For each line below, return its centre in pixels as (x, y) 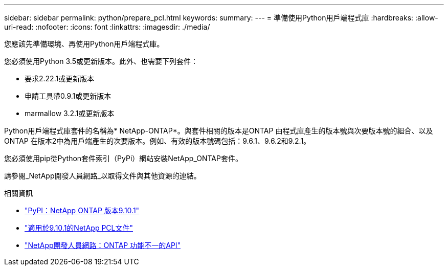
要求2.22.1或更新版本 (60, 78)
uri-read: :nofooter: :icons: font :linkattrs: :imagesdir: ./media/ (107, 27)
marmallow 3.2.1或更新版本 (70, 113)
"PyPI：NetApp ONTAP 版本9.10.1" (82, 210)
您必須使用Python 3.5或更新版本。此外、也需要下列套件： (101, 61)
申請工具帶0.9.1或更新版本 (68, 96)
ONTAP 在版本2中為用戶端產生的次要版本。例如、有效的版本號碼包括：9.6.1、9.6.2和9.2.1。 (158, 141)
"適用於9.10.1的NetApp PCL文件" (79, 228)
